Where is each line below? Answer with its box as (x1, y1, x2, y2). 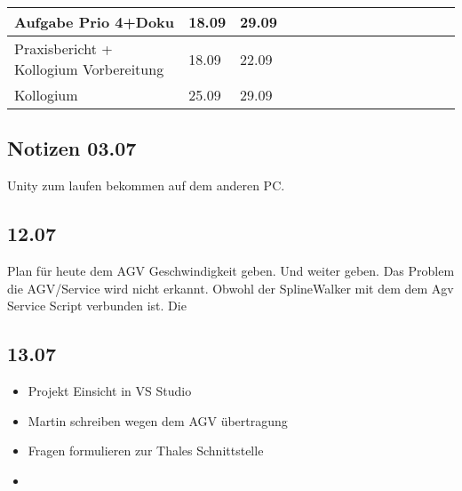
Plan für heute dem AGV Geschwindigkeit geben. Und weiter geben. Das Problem (7, 262, 455, 279)
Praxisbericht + (14, 38, 113, 59)
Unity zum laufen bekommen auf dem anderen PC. (7, 176, 285, 195)
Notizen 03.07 (7, 134, 137, 162)
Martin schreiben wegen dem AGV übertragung (28, 411, 288, 430)
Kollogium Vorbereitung (14, 59, 164, 79)
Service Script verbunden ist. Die (7, 296, 187, 315)
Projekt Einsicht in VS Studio (28, 381, 192, 399)
